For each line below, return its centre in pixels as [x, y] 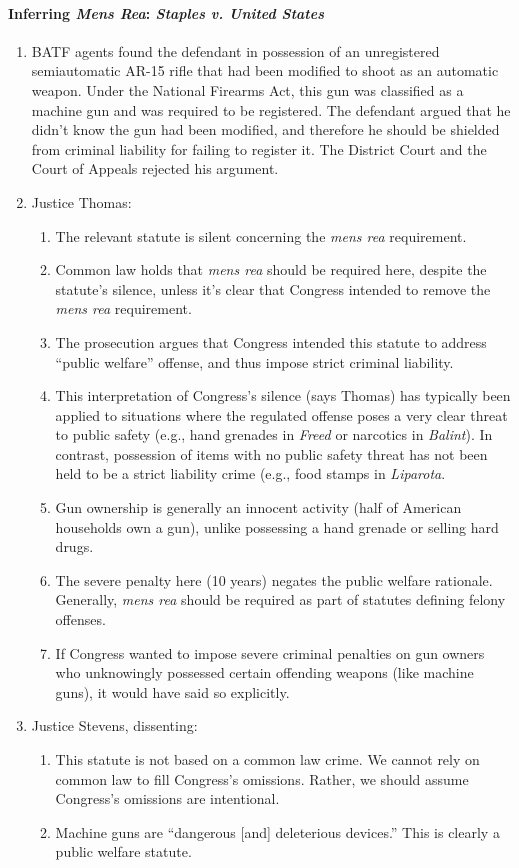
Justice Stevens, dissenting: [114, 725]
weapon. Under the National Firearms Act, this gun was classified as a [247, 89]
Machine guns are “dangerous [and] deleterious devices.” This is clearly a [277, 831]
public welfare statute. [123, 851]
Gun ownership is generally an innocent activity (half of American [258, 507]
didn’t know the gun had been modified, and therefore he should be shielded [265, 129]
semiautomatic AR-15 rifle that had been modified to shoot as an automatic [265, 70]
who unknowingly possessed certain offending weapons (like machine [264, 672]
